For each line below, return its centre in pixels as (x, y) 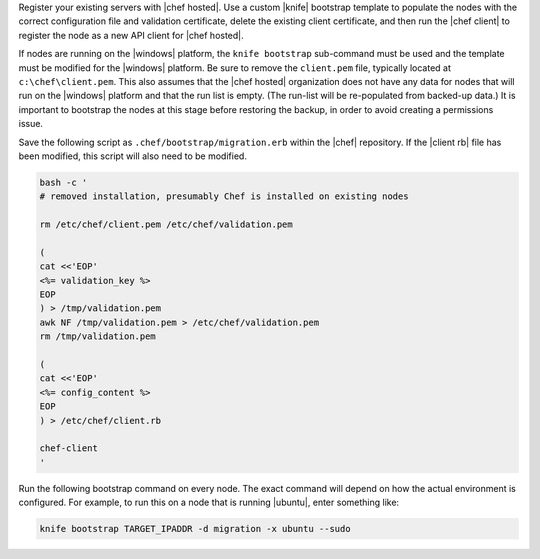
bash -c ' (63, 182)
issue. (31, 124)
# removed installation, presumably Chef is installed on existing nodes (224, 196)
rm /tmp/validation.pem (98, 336)
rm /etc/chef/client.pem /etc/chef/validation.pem (166, 224)
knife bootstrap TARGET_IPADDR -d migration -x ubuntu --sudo (195, 529)
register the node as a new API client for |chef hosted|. (131, 35)
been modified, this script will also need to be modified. (132, 156)
